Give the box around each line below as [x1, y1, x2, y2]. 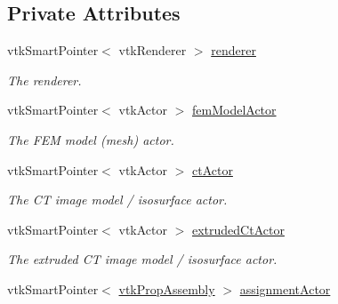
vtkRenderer [118, 41, 187, 60]
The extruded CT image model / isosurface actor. [7, 250, 278, 268]
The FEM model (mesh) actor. [7, 130, 174, 148]
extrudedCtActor [191, 220, 285, 238]
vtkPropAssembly [118, 279, 215, 298]
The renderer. [7, 70, 82, 89]
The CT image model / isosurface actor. [7, 190, 228, 209]
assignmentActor [239, 279, 331, 298]
